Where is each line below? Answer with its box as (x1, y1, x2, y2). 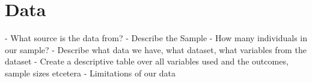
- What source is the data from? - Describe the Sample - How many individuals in (5, 32, 308, 44)
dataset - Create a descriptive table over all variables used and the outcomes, (5, 55, 289, 67)
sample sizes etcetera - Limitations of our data (5, 66, 176, 79)
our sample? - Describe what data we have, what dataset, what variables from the (5, 43, 307, 56)
